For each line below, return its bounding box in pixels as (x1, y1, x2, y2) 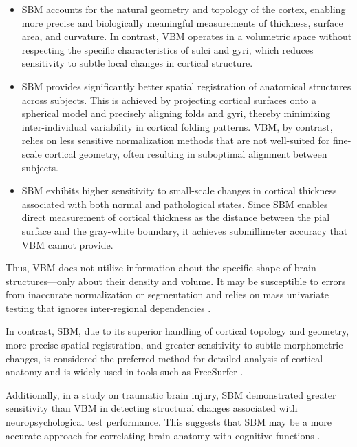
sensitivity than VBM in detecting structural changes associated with (6, 401, 298, 415)
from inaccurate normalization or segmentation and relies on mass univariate (6, 287, 329, 302)
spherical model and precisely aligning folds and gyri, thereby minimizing (21, 106, 331, 121)
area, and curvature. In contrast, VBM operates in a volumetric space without (21, 29, 352, 43)
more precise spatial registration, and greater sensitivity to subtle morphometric (6, 337, 343, 352)
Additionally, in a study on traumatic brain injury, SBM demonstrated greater (6, 387, 336, 402)
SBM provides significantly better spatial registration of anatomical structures (21, 79, 351, 93)
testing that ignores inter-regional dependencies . (6, 300, 211, 315)
